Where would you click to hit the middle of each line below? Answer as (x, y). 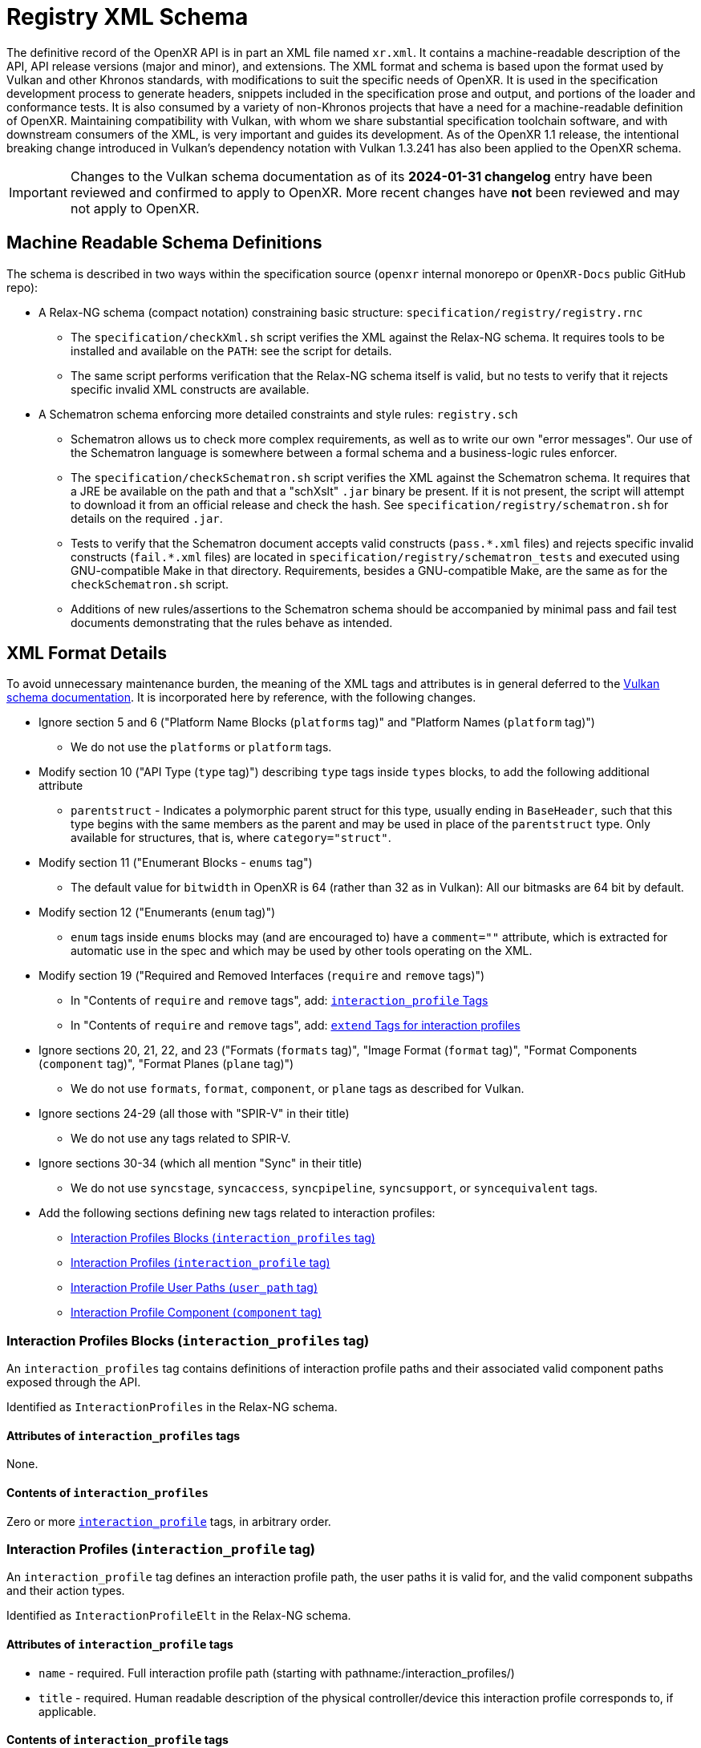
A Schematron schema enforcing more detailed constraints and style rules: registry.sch (278, 414)
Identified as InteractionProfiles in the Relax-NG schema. (172, 1407)
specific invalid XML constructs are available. (190, 389)
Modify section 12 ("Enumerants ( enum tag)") (157, 912)
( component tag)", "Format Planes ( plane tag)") (166, 1064)
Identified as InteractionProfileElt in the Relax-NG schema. (179, 1616)
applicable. (67, 1711)
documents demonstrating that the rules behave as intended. (232, 622)
